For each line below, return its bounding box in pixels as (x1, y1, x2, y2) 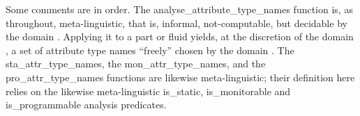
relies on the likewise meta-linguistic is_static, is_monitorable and (6, 83, 291, 98)
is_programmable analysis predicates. (6, 97, 167, 112)
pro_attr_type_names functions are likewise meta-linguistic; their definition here (6, 69, 355, 84)
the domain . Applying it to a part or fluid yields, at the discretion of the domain (6, 29, 354, 44)
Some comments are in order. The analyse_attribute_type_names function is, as (6, 2, 353, 16)
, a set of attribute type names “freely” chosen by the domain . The (6, 42, 294, 57)
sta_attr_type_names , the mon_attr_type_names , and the (6, 56, 266, 71)
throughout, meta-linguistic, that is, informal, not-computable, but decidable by (6, 15, 347, 30)
